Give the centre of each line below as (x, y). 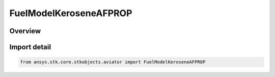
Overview (25, 31)
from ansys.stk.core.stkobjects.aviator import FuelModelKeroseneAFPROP (113, 62)
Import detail (30, 47)
